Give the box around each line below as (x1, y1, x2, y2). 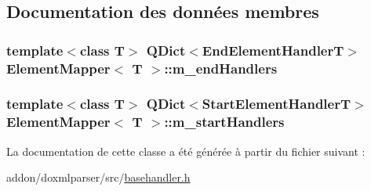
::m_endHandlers (164, 58, 278, 77)
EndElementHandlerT (202, 40, 344, 59)
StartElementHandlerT (202, 94, 351, 114)
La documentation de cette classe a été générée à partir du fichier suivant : (6, 142, 366, 159)
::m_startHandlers (164, 112, 285, 132)
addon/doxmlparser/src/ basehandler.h (6, 169, 191, 186)
